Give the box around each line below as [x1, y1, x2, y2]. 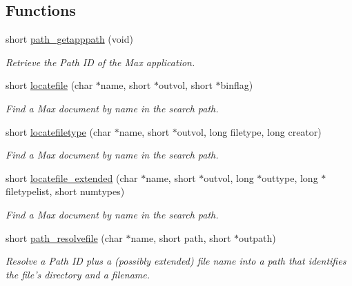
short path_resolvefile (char [6, 230, 123, 245]
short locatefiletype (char [6, 124, 112, 139]
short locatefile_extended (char [6, 170, 138, 185]
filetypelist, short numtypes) [6, 184, 125, 198]
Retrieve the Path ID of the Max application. [6, 54, 195, 69]
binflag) [220, 78, 253, 92]
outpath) [239, 230, 276, 245]
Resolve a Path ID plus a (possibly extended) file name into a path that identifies [6, 254, 346, 268]
